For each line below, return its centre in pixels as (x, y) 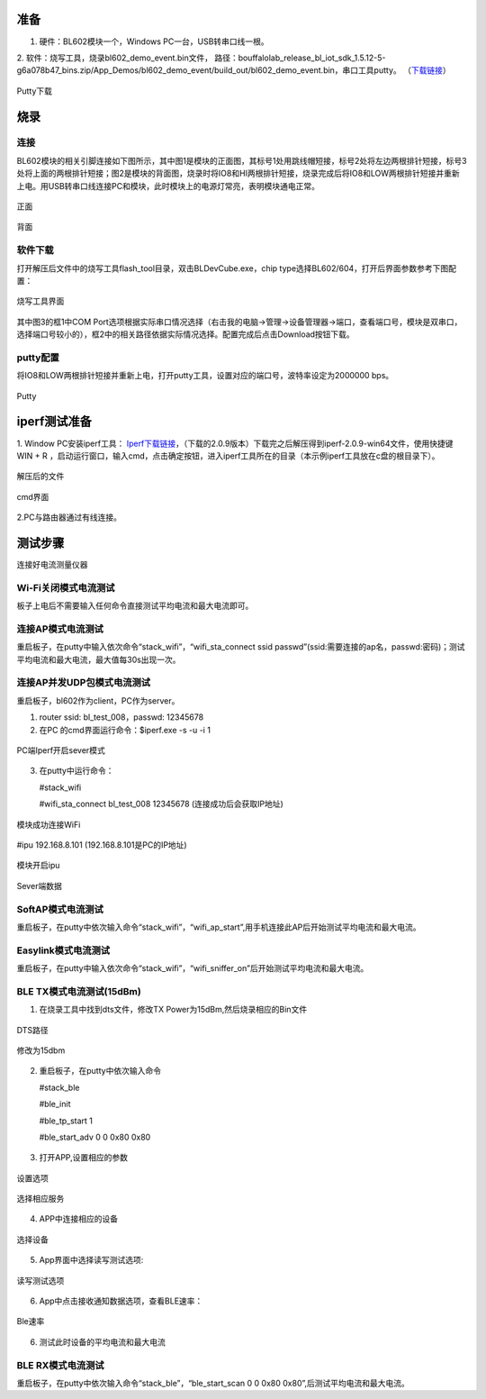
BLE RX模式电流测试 (60, 1365)
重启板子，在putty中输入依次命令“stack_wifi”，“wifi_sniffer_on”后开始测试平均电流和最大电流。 (193, 968)
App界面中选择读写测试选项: (91, 1260)
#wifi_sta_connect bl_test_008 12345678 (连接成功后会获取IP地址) (161, 804)
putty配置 (38, 358)
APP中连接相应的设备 (79, 1219)
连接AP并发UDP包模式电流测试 (84, 683)
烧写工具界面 (40, 301)
